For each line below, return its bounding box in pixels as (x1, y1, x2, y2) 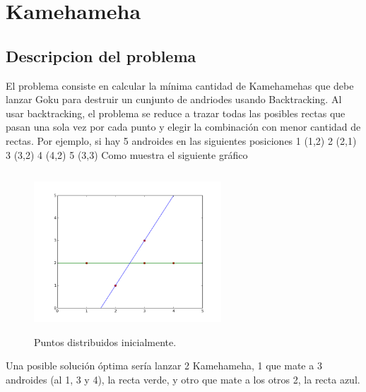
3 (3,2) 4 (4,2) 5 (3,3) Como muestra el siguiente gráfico (6, 147, 248, 162)
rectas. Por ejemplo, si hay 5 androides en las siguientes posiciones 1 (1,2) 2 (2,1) (6, 133, 357, 148)
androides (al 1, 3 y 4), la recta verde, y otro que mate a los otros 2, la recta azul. (6, 372, 360, 386)
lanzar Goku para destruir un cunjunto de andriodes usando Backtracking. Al (6, 92, 342, 107)
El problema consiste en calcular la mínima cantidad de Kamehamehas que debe (6, 78, 354, 93)
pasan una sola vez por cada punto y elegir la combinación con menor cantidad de (6, 119, 361, 134)
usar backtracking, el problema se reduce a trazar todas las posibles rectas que (6, 105, 346, 120)
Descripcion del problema (6, 44, 196, 66)
